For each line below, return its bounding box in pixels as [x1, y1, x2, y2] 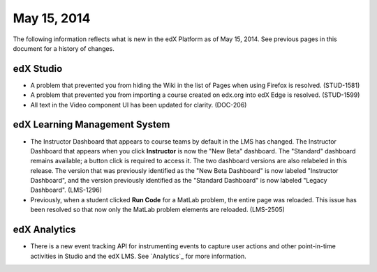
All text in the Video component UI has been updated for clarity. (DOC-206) [30, 100, 247, 109]
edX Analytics [13, 224, 76, 236]
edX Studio [13, 63, 63, 75]
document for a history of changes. [13, 44, 114, 52]
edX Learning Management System [13, 119, 170, 130]
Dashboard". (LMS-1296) [30, 186, 103, 195]
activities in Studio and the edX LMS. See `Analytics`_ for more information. [30, 252, 247, 260]
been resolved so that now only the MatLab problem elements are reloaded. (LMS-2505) [30, 206, 286, 214]
